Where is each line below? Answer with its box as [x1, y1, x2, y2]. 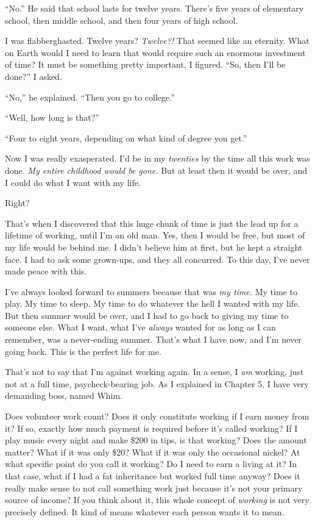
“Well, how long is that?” [5, 111, 99, 124]
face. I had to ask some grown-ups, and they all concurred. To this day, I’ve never [5, 252, 310, 265]
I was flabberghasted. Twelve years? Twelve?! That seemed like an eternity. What [5, 34, 310, 47]
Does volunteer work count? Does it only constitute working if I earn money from [5, 410, 310, 423]
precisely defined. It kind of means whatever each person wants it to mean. [5, 505, 285, 518]
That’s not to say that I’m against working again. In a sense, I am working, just [5, 365, 304, 378]
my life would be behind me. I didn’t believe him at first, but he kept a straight [5, 240, 303, 253]
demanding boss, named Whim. [5, 389, 123, 402]
